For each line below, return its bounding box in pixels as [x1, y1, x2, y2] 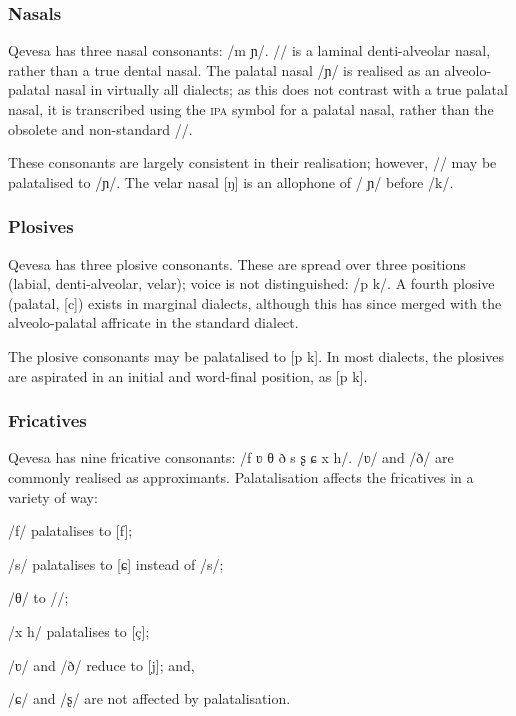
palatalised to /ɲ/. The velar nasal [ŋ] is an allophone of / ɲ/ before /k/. [8, 171, 454, 192]
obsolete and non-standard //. [8, 118, 193, 139]
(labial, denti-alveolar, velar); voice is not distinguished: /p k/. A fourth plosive [8, 273, 495, 294]
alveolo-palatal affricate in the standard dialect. [8, 312, 299, 333]
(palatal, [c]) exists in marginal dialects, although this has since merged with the [8, 292, 502, 313]
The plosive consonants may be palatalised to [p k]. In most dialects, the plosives [8, 345, 505, 366]
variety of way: [8, 486, 98, 507]
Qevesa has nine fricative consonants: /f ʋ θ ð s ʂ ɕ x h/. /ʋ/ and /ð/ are [8, 447, 454, 468]
